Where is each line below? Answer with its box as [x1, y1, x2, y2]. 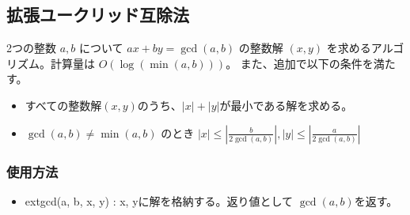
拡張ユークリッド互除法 [6, 2, 189, 27]
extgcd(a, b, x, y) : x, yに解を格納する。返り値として [25, 192, 294, 209]
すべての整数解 [25, 96, 102, 113]
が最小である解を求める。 [219, 96, 353, 113]
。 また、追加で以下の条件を [226, 55, 374, 71]
